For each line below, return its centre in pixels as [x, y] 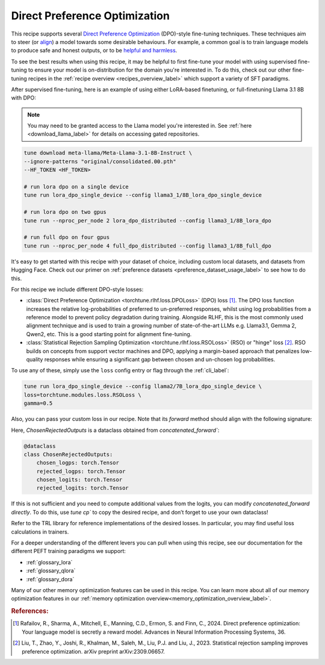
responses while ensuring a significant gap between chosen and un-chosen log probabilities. [160, 360]
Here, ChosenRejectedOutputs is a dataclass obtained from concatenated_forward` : [115, 430]
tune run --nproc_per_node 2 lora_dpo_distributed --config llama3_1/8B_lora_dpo [148, 220]
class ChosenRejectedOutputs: [68, 454]
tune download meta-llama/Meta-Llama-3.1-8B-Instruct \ [108, 153]
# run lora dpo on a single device [76, 187]
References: [30, 611]
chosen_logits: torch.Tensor [79, 480]
